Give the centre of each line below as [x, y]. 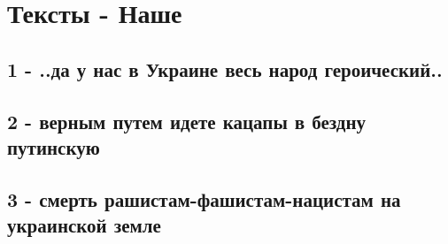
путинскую [54, 146]
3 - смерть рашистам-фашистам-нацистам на [204, 198]
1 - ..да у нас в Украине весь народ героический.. [225, 69]
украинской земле [84, 225]
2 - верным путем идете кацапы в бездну [187, 121]
